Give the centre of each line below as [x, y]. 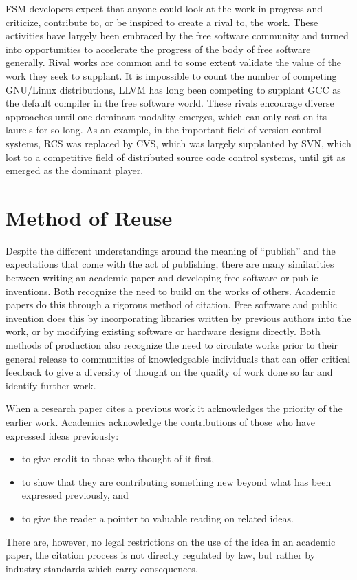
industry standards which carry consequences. [102, 568]
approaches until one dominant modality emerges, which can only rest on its [166, 116]
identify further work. [51, 385]
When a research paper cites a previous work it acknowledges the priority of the [174, 408]
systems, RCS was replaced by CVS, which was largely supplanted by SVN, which [178, 143]
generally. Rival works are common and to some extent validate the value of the [174, 62]
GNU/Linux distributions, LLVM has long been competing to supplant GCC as [173, 89]
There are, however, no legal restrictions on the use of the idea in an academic [171, 541]
